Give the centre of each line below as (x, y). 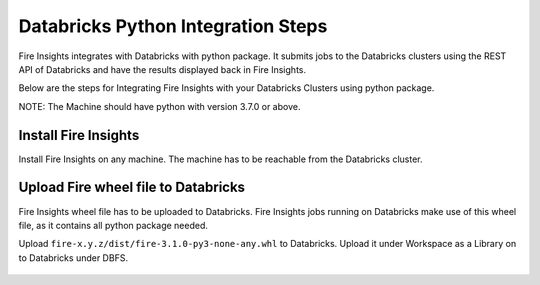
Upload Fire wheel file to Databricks (131, 187)
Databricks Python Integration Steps (173, 26)
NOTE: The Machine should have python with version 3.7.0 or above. (159, 106)
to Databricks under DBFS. (73, 257)
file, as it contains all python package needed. (113, 225)
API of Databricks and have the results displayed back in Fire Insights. (162, 69)
